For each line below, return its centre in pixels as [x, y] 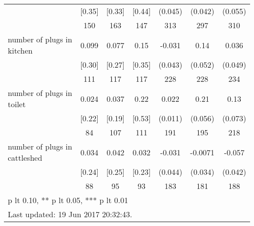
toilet [17, 104]
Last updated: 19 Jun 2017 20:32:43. [70, 214]
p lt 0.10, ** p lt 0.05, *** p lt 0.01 [68, 200]
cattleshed [25, 158]
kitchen [20, 50]
